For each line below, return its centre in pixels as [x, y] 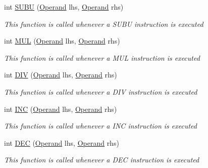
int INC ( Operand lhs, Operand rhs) [61, 109]
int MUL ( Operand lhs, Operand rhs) [62, 41]
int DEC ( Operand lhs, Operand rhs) [62, 142]
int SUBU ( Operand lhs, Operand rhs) [64, 7]
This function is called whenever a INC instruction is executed [100, 126]
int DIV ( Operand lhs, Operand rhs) [61, 75]
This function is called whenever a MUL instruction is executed [102, 57]
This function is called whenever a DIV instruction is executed [101, 91]
